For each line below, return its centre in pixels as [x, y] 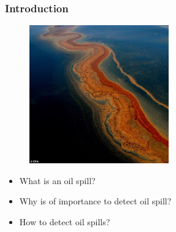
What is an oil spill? [57, 180]
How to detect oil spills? [65, 221]
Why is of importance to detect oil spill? [95, 201]
